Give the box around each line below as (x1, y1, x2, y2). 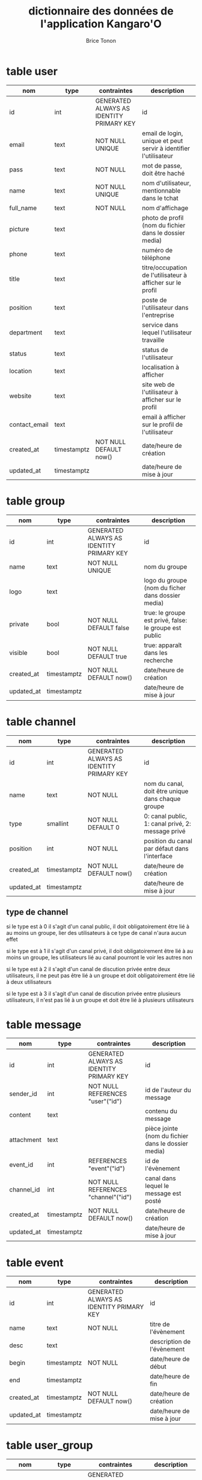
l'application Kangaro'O (40, 17, 162, 31)
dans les (144, 648, 168, 657)
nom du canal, (144, 779, 185, 788)
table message (6, 1018, 82, 1032)
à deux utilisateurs (6, 978, 52, 986)
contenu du (145, 1107, 177, 1115)
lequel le (145, 1182, 170, 1190)
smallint (46, 819, 69, 828)
